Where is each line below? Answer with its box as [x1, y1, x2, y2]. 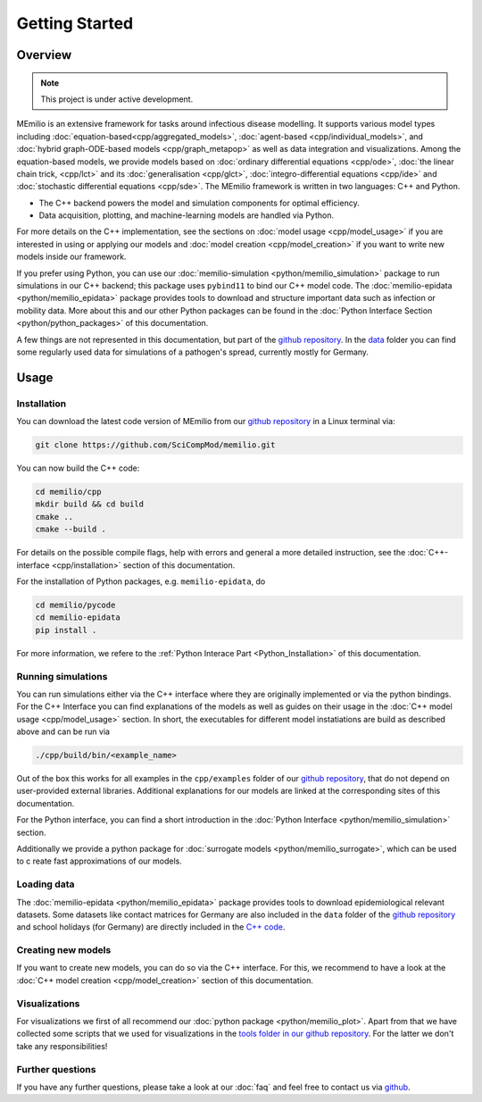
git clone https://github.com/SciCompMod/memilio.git [35, 440, 276, 450]
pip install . [35, 625, 97, 635]
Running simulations [16, 670, 108, 682]
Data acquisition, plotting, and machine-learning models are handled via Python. [38, 210, 335, 221]
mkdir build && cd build [35, 499, 145, 509]
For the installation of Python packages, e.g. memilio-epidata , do [16, 576, 266, 587]
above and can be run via [16, 726, 111, 737]
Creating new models [16, 944, 112, 956]
